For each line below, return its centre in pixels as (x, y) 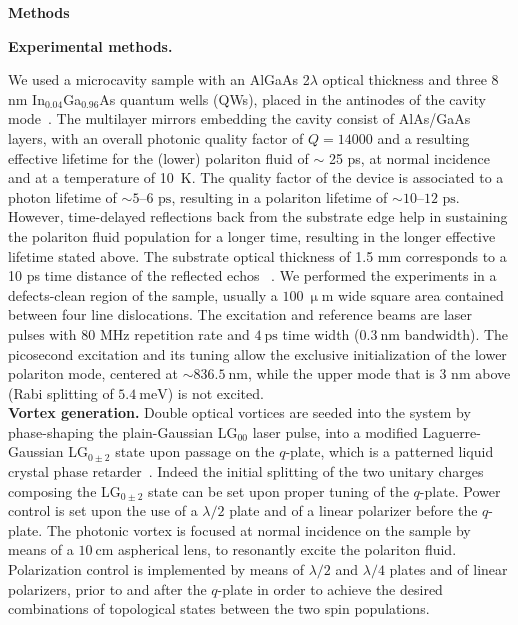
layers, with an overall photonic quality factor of (156, 137)
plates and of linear (448, 569)
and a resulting (423, 137)
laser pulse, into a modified (335, 431)
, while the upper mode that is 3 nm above (379, 373)
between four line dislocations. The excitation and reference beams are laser (240, 314)
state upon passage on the (195, 451)
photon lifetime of (62, 196)
